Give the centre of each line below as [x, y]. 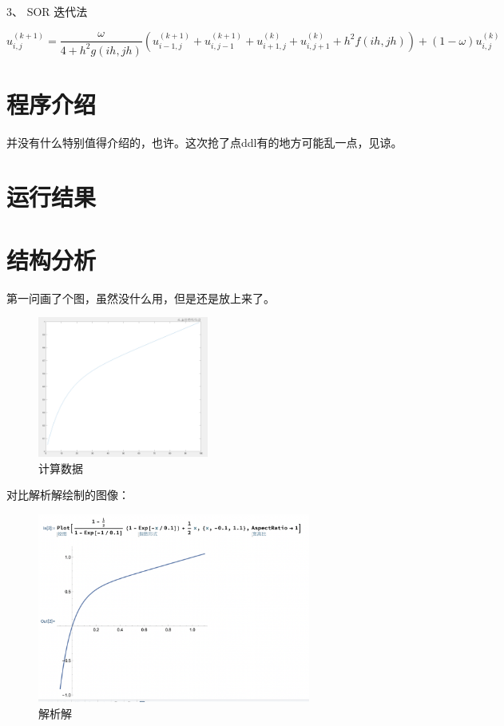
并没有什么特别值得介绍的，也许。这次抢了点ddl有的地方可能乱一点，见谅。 [204, 142]
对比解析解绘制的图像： [68, 495]
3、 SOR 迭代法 [47, 11]
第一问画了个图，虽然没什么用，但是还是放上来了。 [141, 298]
